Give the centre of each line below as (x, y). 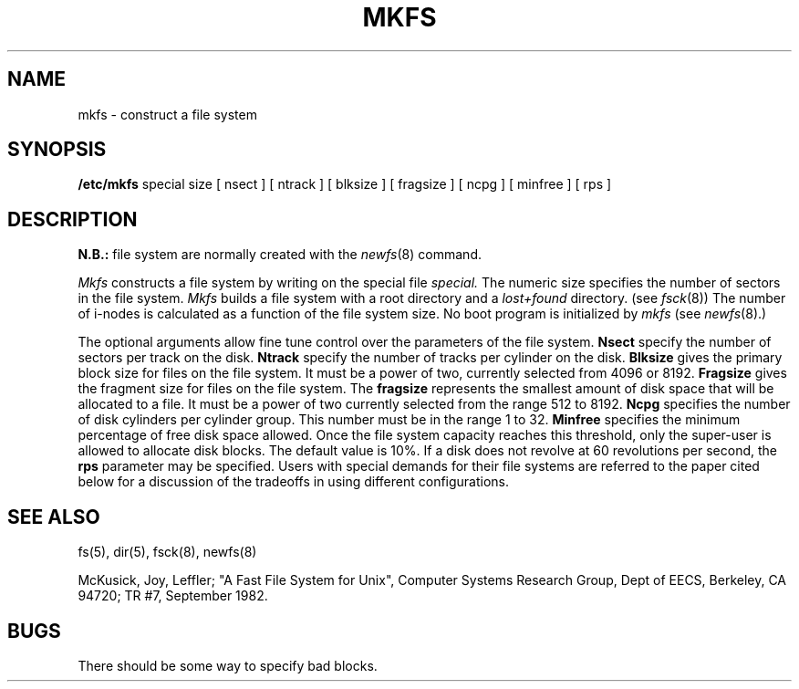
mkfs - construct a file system (167, 114)
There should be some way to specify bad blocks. (228, 665)
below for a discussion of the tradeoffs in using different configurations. (294, 482)
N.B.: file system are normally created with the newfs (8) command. (280, 255)
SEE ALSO (54, 517)
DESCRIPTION (73, 219)
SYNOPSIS (57, 150)
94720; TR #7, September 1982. (173, 596)
